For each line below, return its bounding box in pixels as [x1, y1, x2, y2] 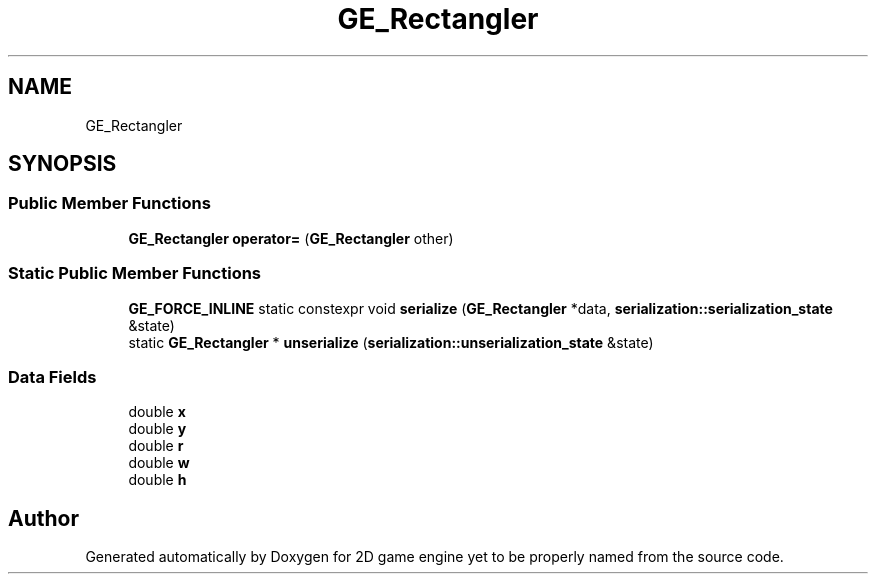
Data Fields [8, 366, 97, 387]
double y [128, 420, 187, 438]
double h [128, 471, 187, 489]
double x [128, 403, 186, 421]
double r [128, 437, 184, 455]
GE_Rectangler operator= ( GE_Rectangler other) [128, 229, 454, 247]
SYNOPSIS [8, 151, 117, 177]
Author [8, 505, 79, 531]
